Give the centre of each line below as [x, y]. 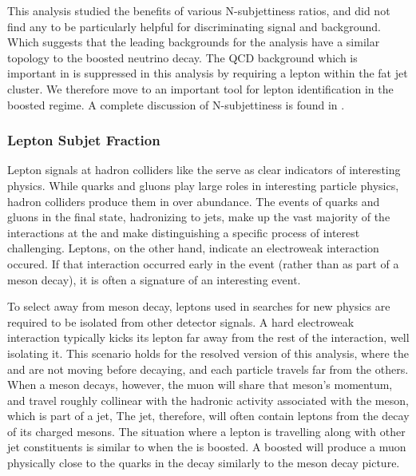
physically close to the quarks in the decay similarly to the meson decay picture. [204, 463]
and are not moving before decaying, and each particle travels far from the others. [208, 369]
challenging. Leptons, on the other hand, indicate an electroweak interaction [193, 248]
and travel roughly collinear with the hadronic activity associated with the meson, [208, 400]
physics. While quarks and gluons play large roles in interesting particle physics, [203, 185]
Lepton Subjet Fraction [84, 140]
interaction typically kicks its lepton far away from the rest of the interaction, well [208, 337]
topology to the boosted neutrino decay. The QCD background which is [182, 57]
